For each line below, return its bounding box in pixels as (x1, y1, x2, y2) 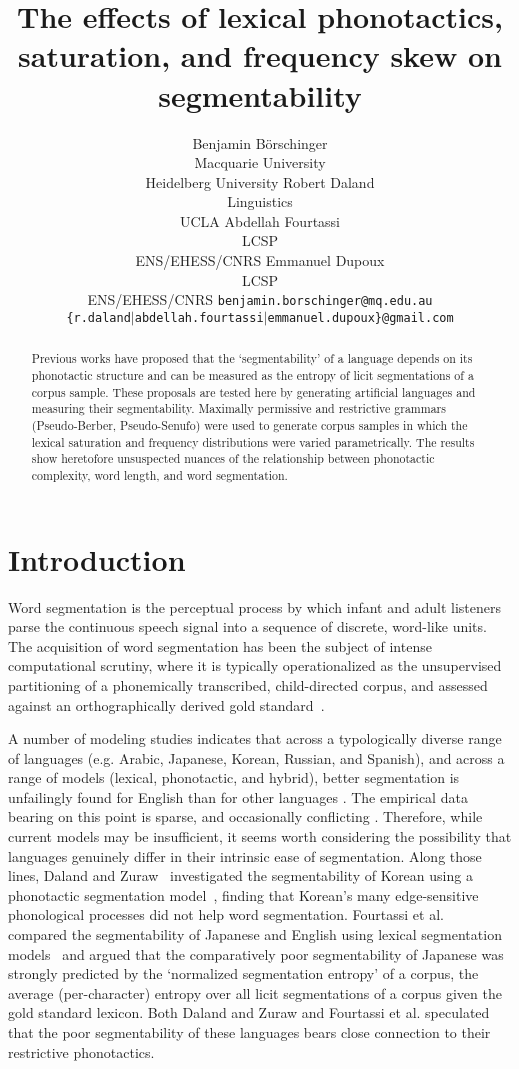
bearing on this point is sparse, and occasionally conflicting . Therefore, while (8, 806, 483, 827)
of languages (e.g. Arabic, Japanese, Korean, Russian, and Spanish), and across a (8, 747, 505, 768)
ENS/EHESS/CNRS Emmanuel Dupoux (135, 250, 385, 271)
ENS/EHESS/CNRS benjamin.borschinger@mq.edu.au (87, 289, 433, 310)
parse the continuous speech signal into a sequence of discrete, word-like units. (8, 616, 487, 637)
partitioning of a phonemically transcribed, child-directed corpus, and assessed (8, 674, 488, 695)
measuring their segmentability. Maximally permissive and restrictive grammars (31, 400, 446, 417)
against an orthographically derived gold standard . (8, 694, 325, 715)
